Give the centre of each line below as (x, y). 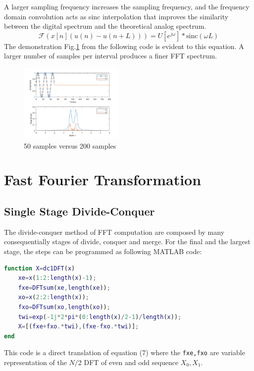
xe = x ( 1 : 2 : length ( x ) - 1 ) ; (57, 278)
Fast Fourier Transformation (103, 180)
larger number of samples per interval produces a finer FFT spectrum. (110, 56)
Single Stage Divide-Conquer (79, 211)
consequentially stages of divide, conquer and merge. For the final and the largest (127, 241)
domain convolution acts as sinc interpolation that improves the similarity (116, 16)
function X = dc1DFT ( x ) (40, 268)
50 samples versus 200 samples (70, 145)
